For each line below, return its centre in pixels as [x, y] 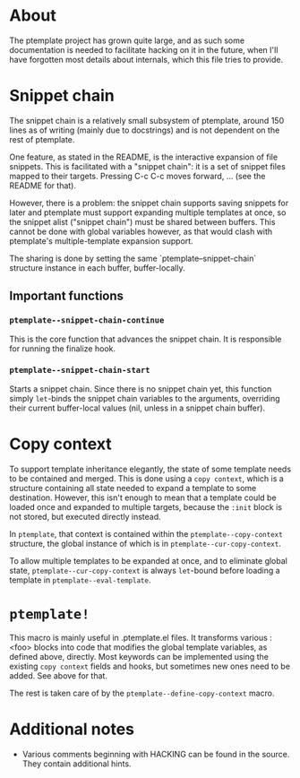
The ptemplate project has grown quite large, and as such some [127, 40]
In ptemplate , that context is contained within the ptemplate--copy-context [146, 533]
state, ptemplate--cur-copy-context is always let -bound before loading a [145, 570]
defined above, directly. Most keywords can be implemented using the [139, 656]
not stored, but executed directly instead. [85, 516]
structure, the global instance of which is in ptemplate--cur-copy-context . [146, 543]
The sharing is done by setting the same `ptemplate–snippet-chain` [133, 258]
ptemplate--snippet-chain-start [80, 370]
